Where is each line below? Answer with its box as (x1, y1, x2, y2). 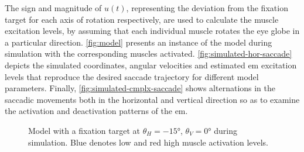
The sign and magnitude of (5, 2, 102, 13)
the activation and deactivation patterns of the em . (5, 105, 188, 117)
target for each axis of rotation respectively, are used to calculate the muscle (5, 13, 279, 25)
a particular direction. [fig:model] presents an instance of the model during (5, 36, 272, 48)
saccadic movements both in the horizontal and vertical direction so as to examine (5, 93, 300, 105)
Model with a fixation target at (28, 124, 141, 136)
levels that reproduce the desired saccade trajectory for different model (5, 70, 259, 82)
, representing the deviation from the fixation (126, 2, 288, 13)
